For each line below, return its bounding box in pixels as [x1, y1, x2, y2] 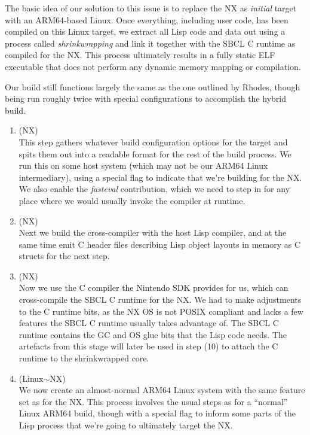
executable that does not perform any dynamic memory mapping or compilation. [5, 60, 301, 72]
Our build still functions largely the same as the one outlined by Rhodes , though [5, 80, 300, 93]
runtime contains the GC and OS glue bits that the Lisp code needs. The [19, 328, 287, 340]
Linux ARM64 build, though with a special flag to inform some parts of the [19, 407, 296, 419]
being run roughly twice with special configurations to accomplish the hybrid [5, 92, 286, 105]
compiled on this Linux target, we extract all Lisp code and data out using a [5, 25, 286, 38]
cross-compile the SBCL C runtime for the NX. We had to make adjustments [19, 293, 302, 306]
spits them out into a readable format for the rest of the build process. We [19, 147, 291, 160]
